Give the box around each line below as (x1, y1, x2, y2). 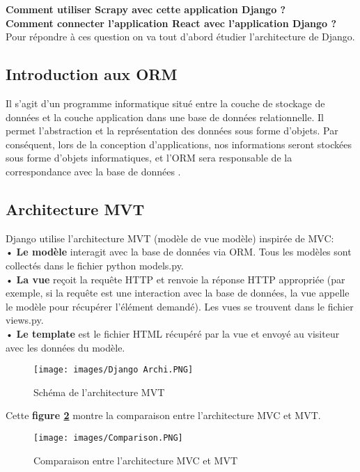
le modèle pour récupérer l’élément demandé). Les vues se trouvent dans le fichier (6, 299, 354, 313)
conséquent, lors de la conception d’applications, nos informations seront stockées (6, 136, 352, 151)
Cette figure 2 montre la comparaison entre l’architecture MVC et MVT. (6, 408, 321, 423)
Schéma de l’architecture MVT (33, 384, 165, 399)
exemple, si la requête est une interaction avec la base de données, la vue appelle (6, 285, 350, 300)
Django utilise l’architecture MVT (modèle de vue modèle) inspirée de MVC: (6, 230, 334, 245)
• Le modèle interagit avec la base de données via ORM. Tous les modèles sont (6, 244, 352, 259)
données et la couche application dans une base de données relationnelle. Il (6, 109, 324, 124)
